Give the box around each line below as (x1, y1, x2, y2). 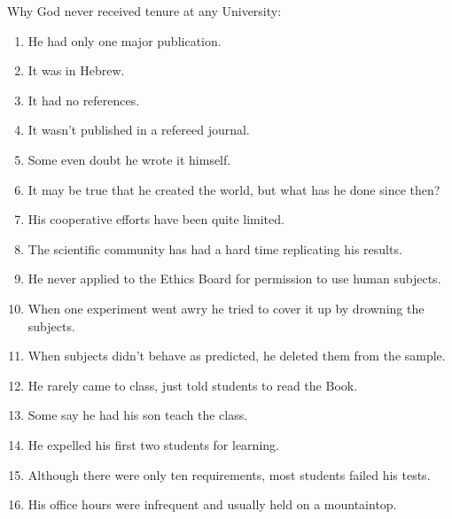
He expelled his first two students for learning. (27, 435, 279, 453)
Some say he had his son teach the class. (27, 406, 248, 424)
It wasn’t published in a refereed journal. (27, 120, 250, 139)
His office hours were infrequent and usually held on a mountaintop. (27, 495, 397, 514)
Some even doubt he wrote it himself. (27, 150, 231, 168)
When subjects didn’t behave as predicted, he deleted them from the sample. (27, 346, 446, 365)
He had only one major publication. (27, 31, 222, 50)
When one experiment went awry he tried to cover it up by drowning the (27, 298, 425, 317)
